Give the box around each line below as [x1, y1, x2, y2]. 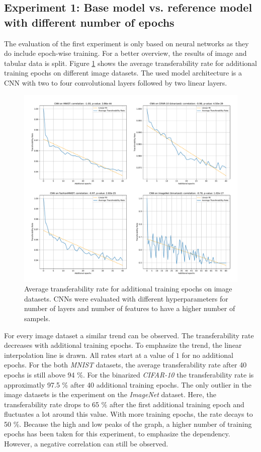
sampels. [24, 313, 50, 323]
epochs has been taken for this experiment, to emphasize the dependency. [4, 428, 230, 439]
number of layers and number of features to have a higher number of [24, 303, 235, 314]
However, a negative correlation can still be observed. [4, 438, 168, 449]
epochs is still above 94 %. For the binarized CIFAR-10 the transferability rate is [4, 369, 254, 380]
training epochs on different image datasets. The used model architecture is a [4, 67, 242, 78]
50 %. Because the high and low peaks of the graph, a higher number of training [4, 418, 252, 429]
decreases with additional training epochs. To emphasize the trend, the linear [4, 340, 242, 350]
